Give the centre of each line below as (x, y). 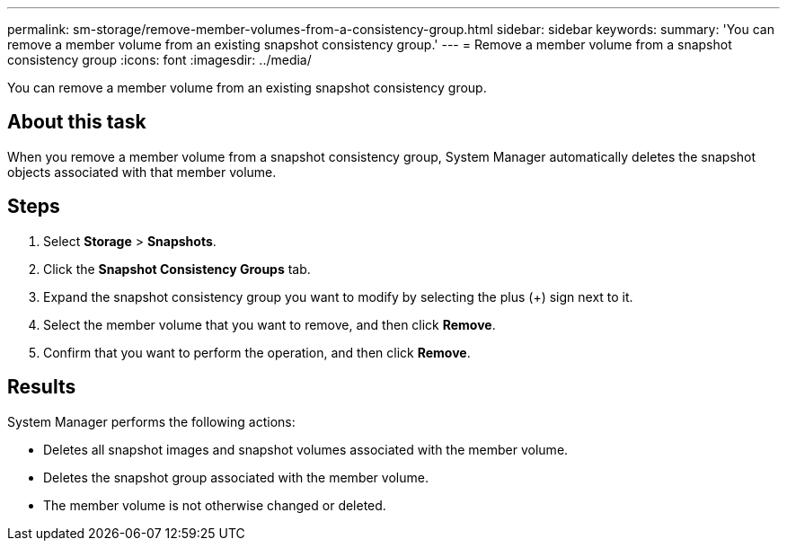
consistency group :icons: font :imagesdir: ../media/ (159, 60)
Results (42, 387)
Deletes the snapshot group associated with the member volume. (236, 477)
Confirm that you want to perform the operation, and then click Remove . (257, 352)
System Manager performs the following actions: (151, 421)
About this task (77, 122)
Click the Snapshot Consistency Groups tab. (177, 269)
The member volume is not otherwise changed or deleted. (215, 505)
